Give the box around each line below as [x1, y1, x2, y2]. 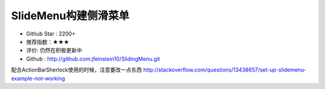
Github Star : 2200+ [26, 30, 76, 37]
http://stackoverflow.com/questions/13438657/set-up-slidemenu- [143, 66, 307, 73]
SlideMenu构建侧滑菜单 [11, 9, 129, 22]
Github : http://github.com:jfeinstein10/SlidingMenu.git [26, 55, 161, 63]
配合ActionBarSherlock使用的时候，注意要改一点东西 [11, 66, 142, 73]
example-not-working [11, 75, 66, 82]
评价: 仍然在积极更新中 [26, 47, 82, 54]
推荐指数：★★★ [26, 38, 69, 45]
